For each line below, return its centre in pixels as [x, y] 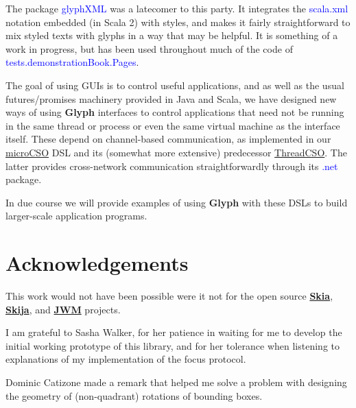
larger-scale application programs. [76, 216]
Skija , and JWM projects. [63, 309]
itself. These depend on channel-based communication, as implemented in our [168, 139]
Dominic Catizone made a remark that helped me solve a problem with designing [176, 382]
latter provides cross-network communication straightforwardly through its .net [172, 166]
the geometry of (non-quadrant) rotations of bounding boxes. [134, 395]
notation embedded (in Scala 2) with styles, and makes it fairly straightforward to [178, 22]
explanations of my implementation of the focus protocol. [126, 359]
